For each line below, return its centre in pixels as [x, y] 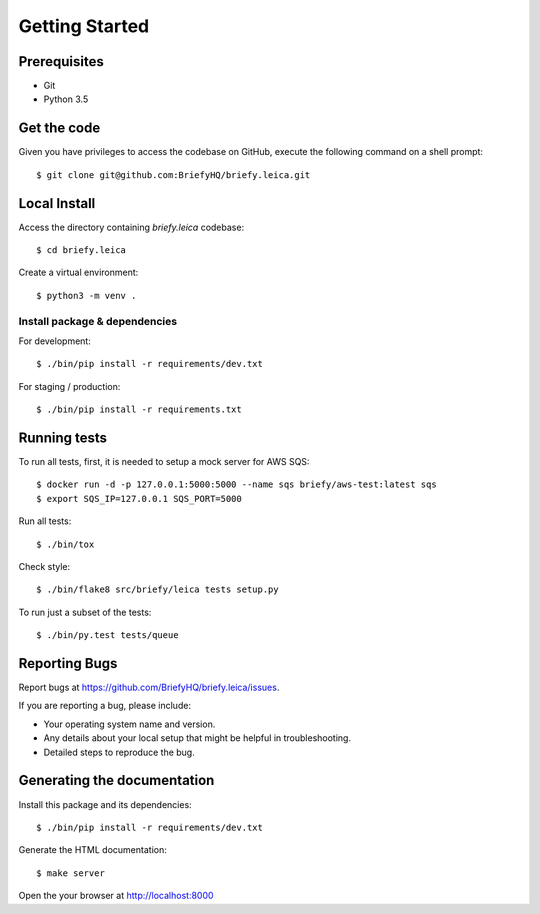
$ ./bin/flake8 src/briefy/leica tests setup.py [157, 589]
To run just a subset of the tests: [85, 612]
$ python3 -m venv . [86, 295]
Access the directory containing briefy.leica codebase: [131, 227]
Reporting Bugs [68, 663]
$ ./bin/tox [65, 544]
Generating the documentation [116, 780]
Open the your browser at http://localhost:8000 [116, 896]
